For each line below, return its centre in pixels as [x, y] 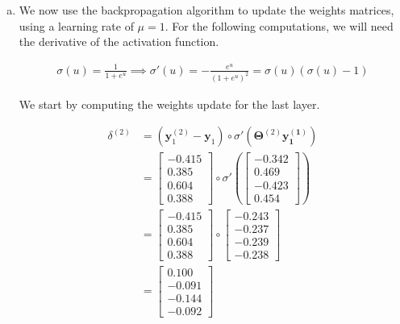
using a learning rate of [76, 25]
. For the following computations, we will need [279, 25]
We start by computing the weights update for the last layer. [169, 104]
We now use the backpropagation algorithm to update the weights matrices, [206, 10]
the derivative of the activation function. [119, 42]
